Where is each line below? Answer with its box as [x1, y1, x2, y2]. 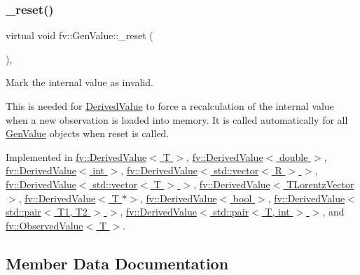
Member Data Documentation [6, 252, 229, 274]
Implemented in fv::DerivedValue [6, 149, 147, 164]
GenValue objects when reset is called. [6, 126, 169, 141]
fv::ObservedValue [6, 218, 83, 232]
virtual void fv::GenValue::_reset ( [6, 28, 153, 43]
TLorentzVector [286, 176, 354, 191]
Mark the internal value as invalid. [6, 75, 153, 90]
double [279, 149, 308, 164]
